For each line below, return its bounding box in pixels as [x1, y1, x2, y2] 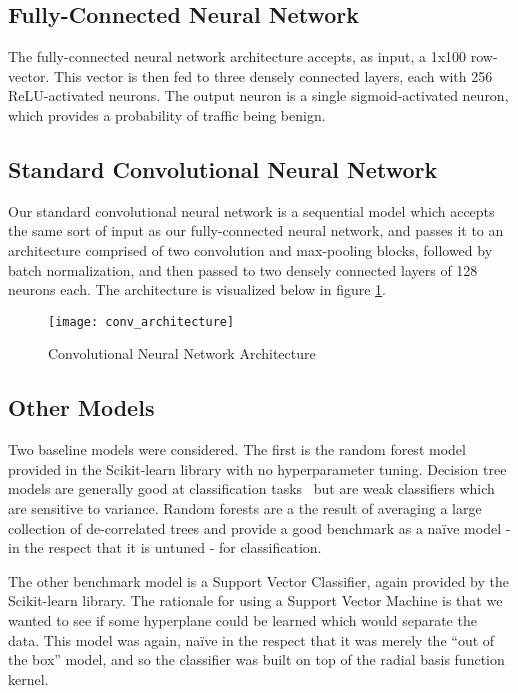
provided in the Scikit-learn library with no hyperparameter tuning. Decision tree [8, 458, 507, 479]
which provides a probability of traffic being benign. [8, 104, 326, 125]
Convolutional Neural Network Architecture [48, 343, 316, 364]
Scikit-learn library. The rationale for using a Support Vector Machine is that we [8, 590, 503, 611]
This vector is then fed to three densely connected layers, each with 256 [53, 65, 493, 86]
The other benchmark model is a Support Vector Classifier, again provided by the [8, 570, 509, 591]
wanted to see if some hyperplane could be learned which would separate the [8, 609, 477, 630]
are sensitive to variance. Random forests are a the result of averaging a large [8, 497, 482, 518]
